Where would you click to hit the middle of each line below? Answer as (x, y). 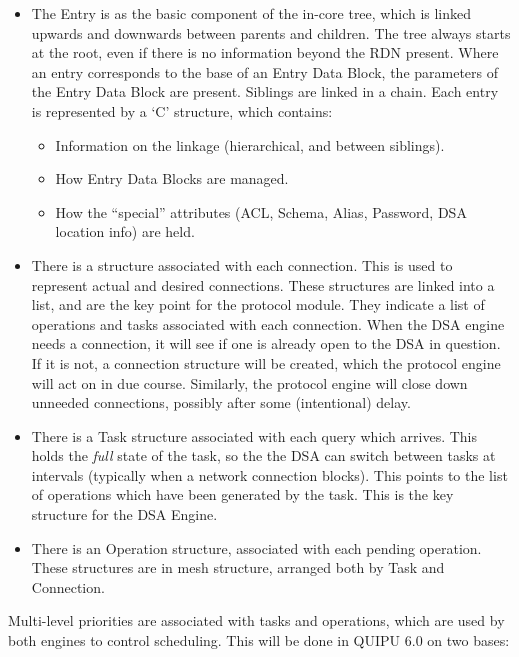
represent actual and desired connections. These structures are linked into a (263, 284)
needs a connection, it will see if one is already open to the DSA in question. (266, 343)
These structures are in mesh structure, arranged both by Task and (238, 567)
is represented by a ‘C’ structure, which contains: (182, 110)
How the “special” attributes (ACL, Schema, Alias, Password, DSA (261, 211)
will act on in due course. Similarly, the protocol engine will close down (249, 382)
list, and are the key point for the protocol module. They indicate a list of (258, 304)
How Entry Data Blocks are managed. (172, 178)
